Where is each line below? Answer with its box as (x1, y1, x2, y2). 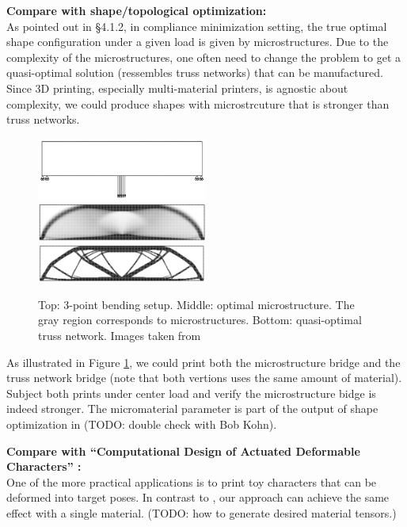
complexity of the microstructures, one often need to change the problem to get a (6, 48, 401, 65)
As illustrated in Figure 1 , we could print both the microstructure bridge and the (6, 353, 401, 370)
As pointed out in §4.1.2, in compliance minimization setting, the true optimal (6, 17, 387, 34)
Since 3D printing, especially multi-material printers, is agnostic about (6, 79, 348, 96)
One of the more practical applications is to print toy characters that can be (6, 473, 377, 490)
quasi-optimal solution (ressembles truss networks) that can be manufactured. (6, 64, 383, 81)
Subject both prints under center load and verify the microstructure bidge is (6, 384, 376, 401)
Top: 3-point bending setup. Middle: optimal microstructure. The (38, 296, 355, 312)
